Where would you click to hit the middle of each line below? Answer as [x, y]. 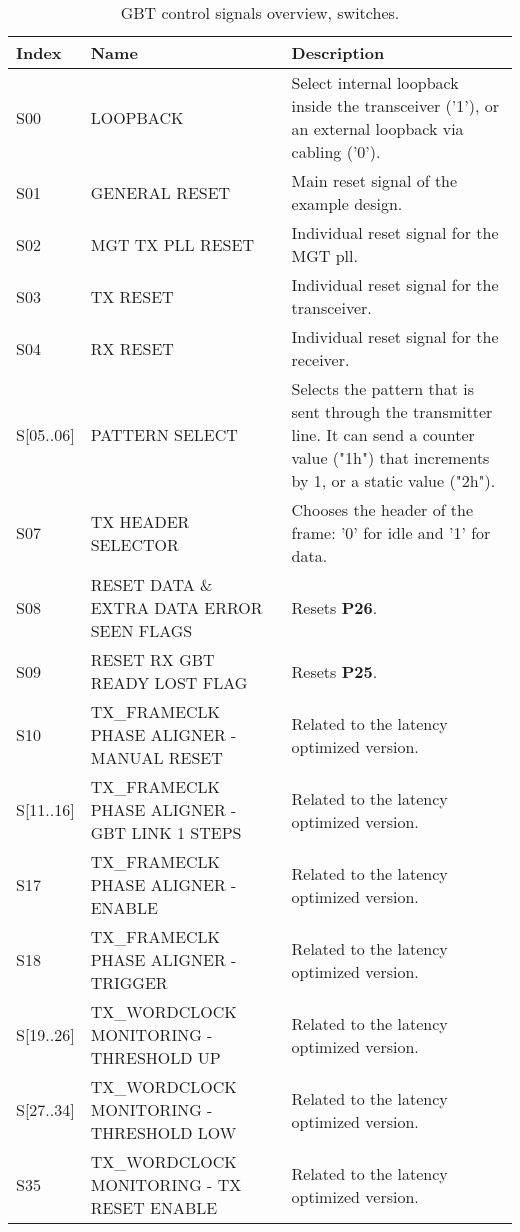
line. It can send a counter [383, 434]
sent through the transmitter [392, 411]
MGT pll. [324, 255]
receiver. [320, 359]
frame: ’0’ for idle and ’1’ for [391, 532]
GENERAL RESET [160, 192]
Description [338, 52]
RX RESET [132, 348]
